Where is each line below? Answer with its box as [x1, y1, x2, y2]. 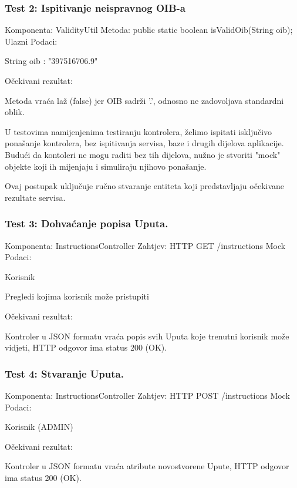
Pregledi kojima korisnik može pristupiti [5, 290, 149, 302]
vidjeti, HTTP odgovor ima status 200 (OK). [5, 341, 167, 354]
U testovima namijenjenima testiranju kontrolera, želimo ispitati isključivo [5, 125, 272, 137]
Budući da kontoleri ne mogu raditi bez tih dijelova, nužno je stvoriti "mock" [5, 148, 281, 160]
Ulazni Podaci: [5, 35, 58, 47]
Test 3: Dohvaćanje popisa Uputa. [5, 216, 168, 231]
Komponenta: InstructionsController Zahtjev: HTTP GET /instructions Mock [5, 239, 286, 251]
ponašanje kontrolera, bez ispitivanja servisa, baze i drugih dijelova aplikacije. [5, 137, 284, 149]
